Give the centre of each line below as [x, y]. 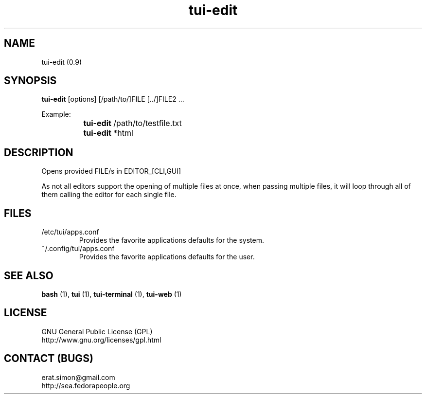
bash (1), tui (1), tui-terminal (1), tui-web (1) [112, 294]
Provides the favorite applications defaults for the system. [171, 240]
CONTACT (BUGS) [49, 359]
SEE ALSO [29, 275]
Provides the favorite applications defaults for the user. [167, 257]
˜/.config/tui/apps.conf [78, 249]
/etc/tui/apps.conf [70, 232]
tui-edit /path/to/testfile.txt [133, 123]
